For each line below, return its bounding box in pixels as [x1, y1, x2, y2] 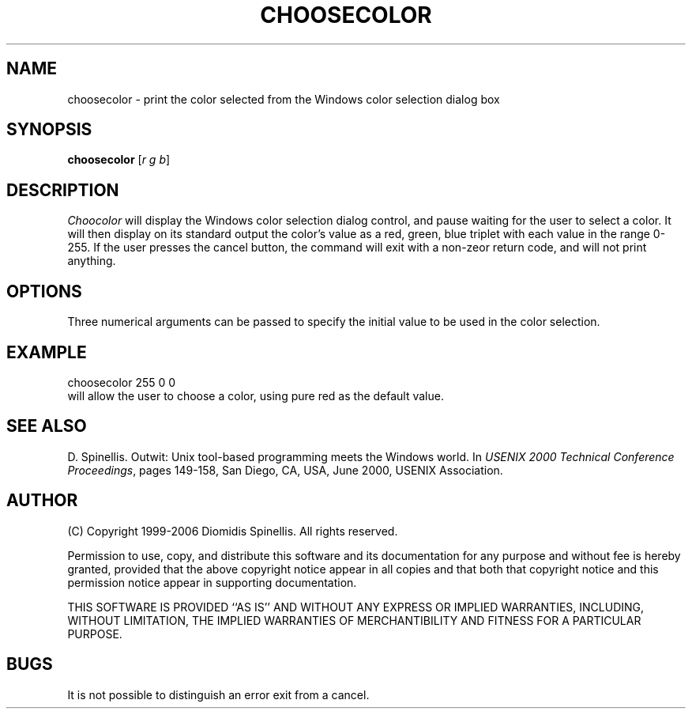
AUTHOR [6, 490, 78, 511]
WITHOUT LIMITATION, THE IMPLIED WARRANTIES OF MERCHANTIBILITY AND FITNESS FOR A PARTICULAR [67, 613, 641, 627]
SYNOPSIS [6, 119, 92, 140]
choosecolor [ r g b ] [67, 153, 171, 167]
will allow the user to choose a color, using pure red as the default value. [67, 388, 444, 403]
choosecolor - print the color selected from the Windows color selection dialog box [67, 92, 500, 106]
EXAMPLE [6, 342, 87, 362]
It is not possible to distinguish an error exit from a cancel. [67, 687, 370, 702]
